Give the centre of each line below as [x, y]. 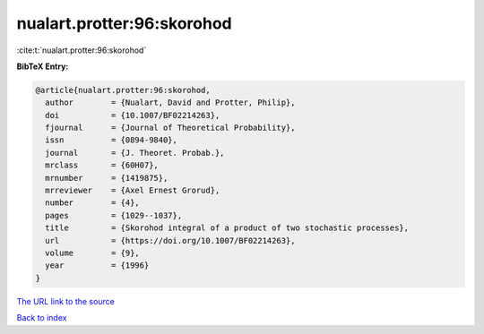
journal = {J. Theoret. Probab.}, [135, 153]
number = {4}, [93, 203]
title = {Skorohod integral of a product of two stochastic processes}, [227, 228]
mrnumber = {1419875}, [107, 178]
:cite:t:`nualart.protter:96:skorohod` [82, 50]
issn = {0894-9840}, [112, 140]
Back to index [42, 318]
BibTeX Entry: [43, 66]
